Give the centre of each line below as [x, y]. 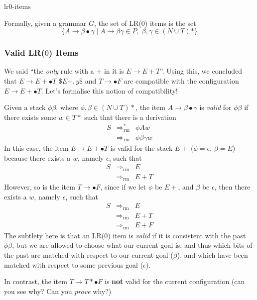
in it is [114, 71]
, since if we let [123, 187]
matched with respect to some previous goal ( [74, 264]
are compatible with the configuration [181, 81]
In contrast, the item [36, 281]
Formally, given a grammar [45, 23]
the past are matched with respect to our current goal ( [89, 254]
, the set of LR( [118, 23]
